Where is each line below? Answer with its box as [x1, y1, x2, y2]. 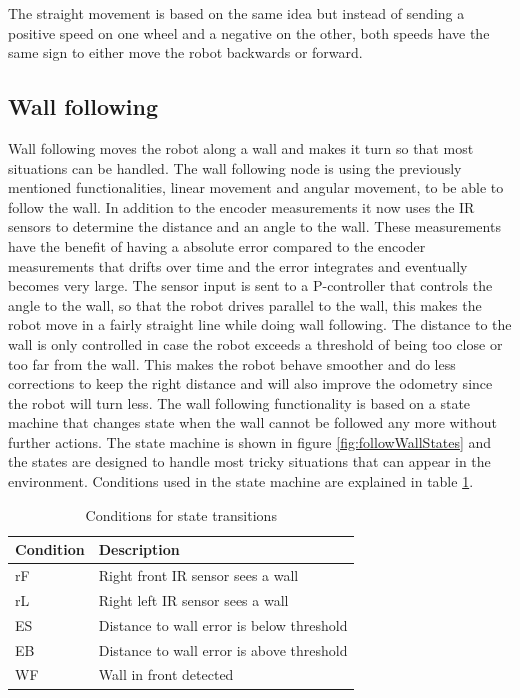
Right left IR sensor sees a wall [98, 589, 289, 610]
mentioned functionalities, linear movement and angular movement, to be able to [8, 177, 504, 198]
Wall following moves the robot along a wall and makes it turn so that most [8, 137, 474, 158]
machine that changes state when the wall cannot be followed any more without [8, 412, 497, 433]
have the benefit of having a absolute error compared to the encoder [8, 235, 426, 256]
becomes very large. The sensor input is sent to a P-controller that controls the [8, 275, 493, 296]
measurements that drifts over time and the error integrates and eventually [8, 255, 468, 276]
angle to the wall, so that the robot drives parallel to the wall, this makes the [8, 294, 482, 315]
